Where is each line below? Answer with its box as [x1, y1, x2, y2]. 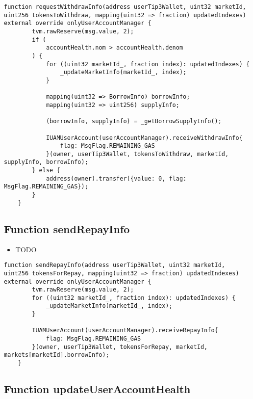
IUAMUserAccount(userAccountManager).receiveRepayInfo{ [32, 327, 218, 334]
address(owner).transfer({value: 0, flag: [46, 175, 187, 182]
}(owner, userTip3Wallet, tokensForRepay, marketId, [32, 343, 208, 350]
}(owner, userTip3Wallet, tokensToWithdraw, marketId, [46, 150, 229, 158]
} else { [32, 167, 60, 174]
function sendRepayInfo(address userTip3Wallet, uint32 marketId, [4, 262, 226, 269]
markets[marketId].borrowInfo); [4, 351, 109, 359]
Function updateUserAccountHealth [4, 381, 191, 397]
